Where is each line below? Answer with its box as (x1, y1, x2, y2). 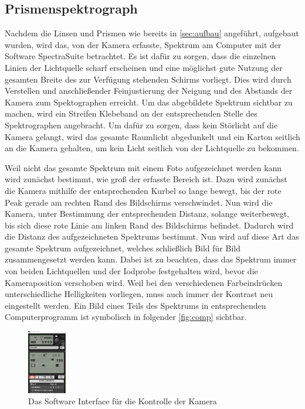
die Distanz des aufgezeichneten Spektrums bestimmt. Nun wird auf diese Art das (5, 230, 299, 243)
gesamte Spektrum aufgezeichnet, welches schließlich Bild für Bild (5, 241, 240, 254)
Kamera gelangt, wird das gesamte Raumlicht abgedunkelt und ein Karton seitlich (5, 130, 300, 142)
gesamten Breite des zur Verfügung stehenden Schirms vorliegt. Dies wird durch (5, 73, 292, 85)
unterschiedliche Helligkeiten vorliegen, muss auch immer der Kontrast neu (5, 288, 273, 300)
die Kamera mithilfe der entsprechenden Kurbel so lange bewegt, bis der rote (5, 184, 282, 196)
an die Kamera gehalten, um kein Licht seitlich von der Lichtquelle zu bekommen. (5, 142, 299, 154)
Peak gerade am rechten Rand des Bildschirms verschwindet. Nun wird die (5, 196, 273, 208)
